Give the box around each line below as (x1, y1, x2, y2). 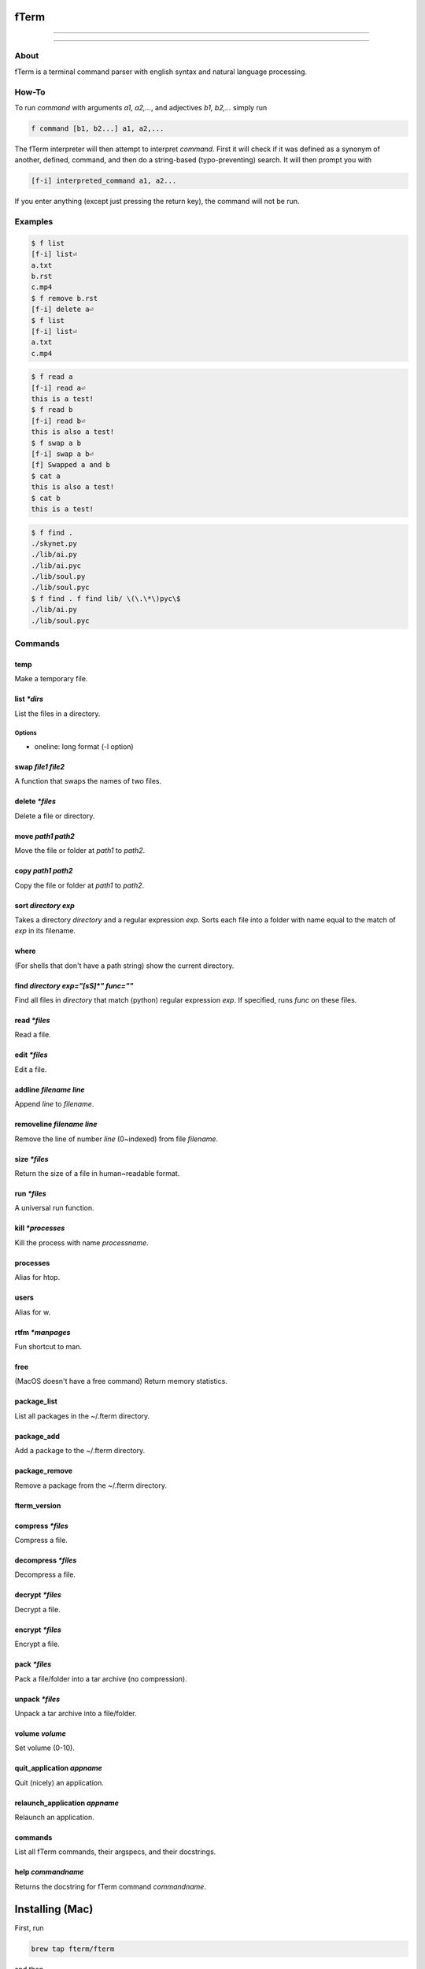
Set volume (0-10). (14, 1743, 75, 1752)
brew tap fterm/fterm (31, 1944, 115, 1953)
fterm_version (14, 1500, 61, 1510)
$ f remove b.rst (31, 294, 98, 302)
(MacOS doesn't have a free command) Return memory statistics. (14, 1377, 227, 1386)
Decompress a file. (14, 1570, 76, 1579)
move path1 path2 (14, 831, 75, 840)
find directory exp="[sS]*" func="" (14, 981, 134, 990)
